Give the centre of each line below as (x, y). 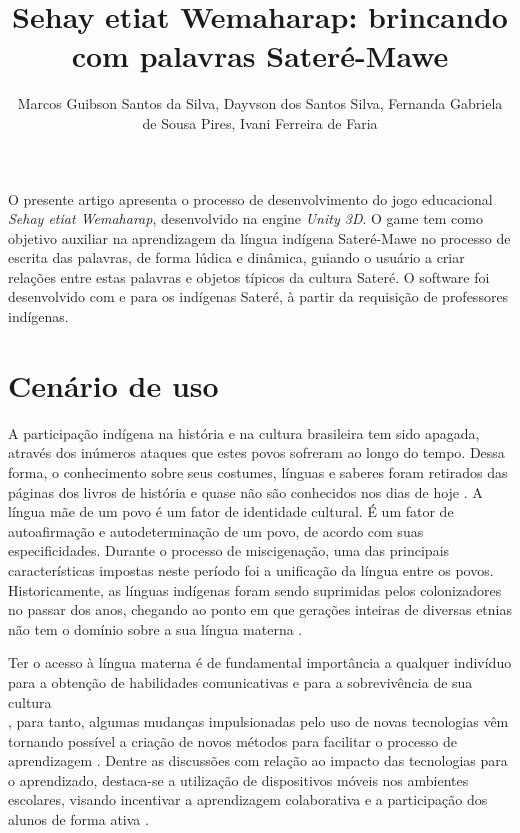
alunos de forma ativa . (78, 819)
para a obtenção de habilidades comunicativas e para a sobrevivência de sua (240, 681)
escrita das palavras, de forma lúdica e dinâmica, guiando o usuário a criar (236, 257)
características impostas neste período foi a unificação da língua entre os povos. (251, 569)
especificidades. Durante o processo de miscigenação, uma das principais (229, 550)
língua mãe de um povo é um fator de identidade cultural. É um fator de (231, 511)
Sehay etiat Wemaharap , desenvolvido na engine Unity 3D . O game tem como (245, 218)
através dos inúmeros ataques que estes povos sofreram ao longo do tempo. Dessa (256, 452)
